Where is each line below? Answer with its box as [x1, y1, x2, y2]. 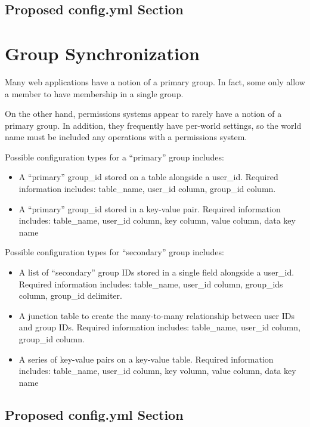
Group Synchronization [5, 41, 200, 65]
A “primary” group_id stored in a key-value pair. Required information [18, 202, 281, 215]
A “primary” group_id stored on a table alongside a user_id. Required [18, 171, 278, 183]
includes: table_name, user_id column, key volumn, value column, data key [18, 364, 296, 377]
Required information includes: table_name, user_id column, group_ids [18, 277, 283, 290]
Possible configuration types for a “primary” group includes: [5, 150, 224, 163]
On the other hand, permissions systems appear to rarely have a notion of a [5, 107, 282, 120]
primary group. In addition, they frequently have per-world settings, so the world [5, 119, 302, 131]
